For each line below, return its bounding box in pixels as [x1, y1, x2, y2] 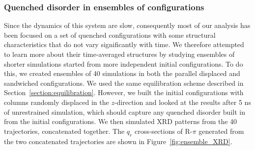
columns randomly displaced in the [4, 97, 109, 107]
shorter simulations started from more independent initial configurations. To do [4, 58, 243, 69]
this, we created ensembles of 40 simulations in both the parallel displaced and [4, 68, 240, 78]
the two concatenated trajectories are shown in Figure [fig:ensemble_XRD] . [4, 136, 232, 146]
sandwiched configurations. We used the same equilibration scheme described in [4, 77, 244, 88]
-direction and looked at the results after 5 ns [114, 97, 251, 107]
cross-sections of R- [134, 125, 193, 136]
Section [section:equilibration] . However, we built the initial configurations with [4, 87, 244, 98]
